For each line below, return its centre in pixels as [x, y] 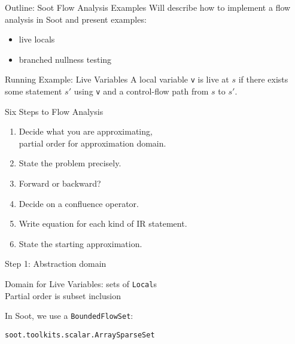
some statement [34, 91]
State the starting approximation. [80, 243]
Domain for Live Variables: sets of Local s [81, 284]
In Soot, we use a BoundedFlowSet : [69, 316]
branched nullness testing [65, 59]
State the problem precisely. [70, 163]
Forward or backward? [60, 183]
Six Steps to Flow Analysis [54, 111]
